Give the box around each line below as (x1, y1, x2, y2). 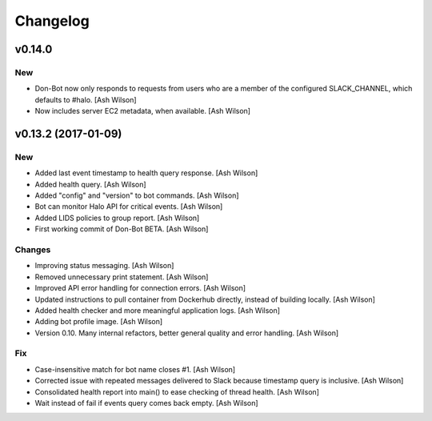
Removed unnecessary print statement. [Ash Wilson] (34, 272, 209, 282)
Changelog (14, 12, 90, 30)
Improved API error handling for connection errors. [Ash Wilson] (34, 283, 246, 293)
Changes (14, 244, 51, 255)
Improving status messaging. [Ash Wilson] (34, 261, 174, 271)
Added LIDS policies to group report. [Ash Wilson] (34, 213, 200, 223)
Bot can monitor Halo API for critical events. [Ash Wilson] (34, 202, 223, 211)
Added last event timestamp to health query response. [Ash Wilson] (34, 168, 258, 178)
